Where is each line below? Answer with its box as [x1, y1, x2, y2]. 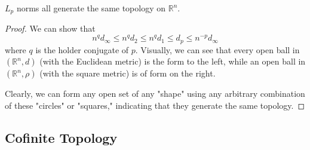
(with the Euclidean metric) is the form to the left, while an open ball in [39, 55, 306, 68]
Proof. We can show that [5, 22, 96, 35]
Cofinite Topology [5, 128, 118, 146]
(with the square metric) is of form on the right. [39, 67, 216, 79]
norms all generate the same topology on [16, 2, 166, 14]
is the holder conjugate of [35, 43, 129, 56]
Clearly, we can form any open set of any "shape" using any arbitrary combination [5, 87, 305, 100]
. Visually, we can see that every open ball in [135, 43, 300, 56]
